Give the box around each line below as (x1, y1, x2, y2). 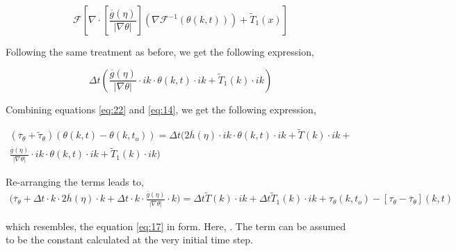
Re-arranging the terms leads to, (6, 174, 144, 188)
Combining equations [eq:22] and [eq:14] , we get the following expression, (6, 102, 316, 116)
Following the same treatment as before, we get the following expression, (6, 44, 314, 58)
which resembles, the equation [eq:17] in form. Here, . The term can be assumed (6, 218, 346, 233)
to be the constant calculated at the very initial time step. (6, 232, 254, 247)
